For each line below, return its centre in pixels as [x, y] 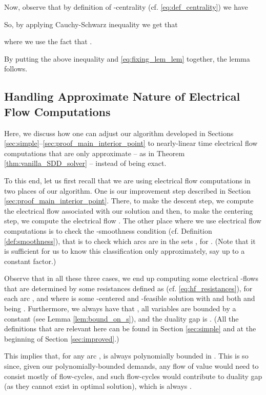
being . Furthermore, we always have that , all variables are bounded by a [120, 308]
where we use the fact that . [48, 41]
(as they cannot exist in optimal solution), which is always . [98, 386]
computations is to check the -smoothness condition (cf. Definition [108, 230]
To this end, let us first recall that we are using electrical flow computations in [127, 180]
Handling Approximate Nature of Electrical [122, 96]
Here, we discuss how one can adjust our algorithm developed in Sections [119, 133]
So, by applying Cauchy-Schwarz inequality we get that [91, 24]
